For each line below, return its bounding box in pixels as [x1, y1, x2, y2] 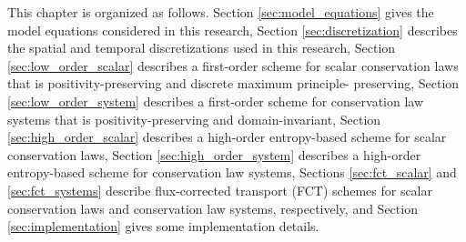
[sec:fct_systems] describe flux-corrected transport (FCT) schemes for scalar [7, 180, 432, 199]
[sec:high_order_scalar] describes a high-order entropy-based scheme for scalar [7, 127, 447, 146]
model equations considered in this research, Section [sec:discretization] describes [7, 20, 458, 39]
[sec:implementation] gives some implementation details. [7, 217, 319, 236]
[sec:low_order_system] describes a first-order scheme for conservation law [7, 91, 424, 110]
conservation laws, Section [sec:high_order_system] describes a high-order [7, 145, 421, 164]
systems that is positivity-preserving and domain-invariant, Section [7, 109, 381, 128]
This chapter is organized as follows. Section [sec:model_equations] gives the [7, 3, 434, 21]
